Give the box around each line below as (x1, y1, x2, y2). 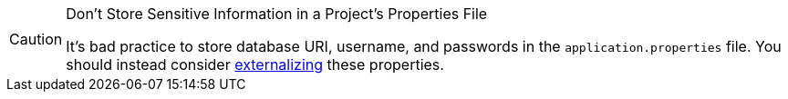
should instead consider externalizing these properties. (66, 55, 444, 74)
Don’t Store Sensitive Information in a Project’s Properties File (66, 5, 488, 23)
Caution (9, 30, 63, 48)
